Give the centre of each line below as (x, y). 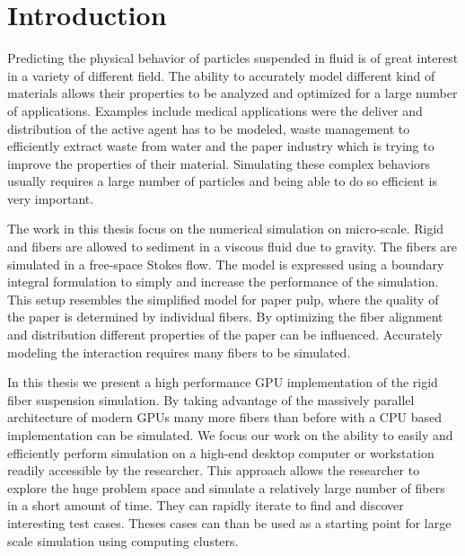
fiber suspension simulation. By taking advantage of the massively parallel (211, 399)
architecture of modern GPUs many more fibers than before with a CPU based (224, 417)
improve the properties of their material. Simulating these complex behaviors (219, 163)
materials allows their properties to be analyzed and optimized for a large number (232, 93)
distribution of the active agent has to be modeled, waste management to (209, 128)
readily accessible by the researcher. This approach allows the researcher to (214, 470)
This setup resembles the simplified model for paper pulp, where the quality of (223, 299)
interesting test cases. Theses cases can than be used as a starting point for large (229, 522)
